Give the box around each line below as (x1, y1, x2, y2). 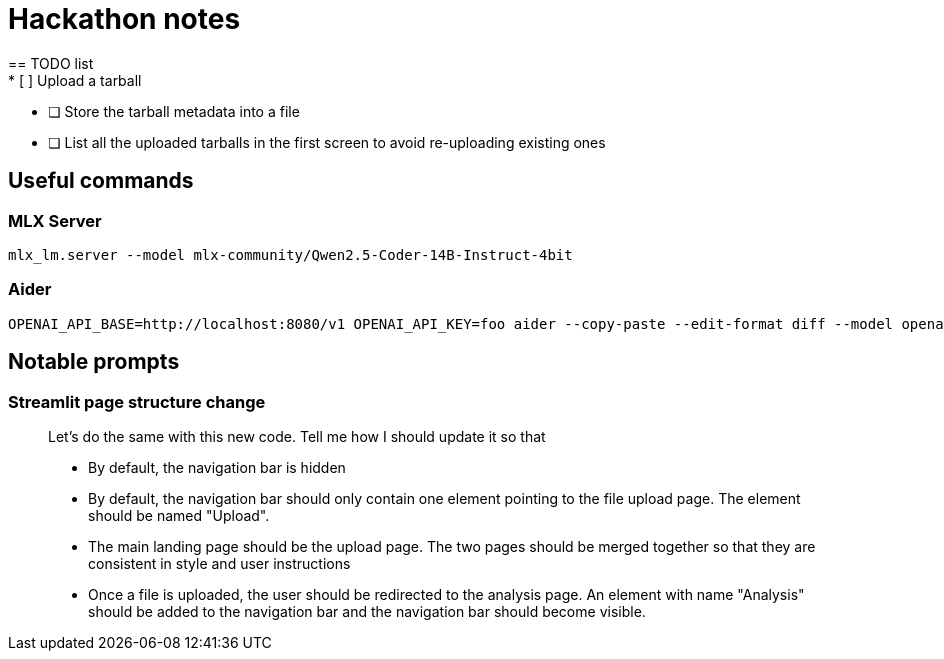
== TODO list (8, 54, 94, 72)
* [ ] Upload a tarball (8, 71, 142, 89)
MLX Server (8, 210, 102, 231)
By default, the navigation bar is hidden (88, 458, 346, 476)
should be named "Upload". (88, 506, 270, 524)
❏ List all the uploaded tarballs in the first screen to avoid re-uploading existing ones (48, 133, 606, 151)
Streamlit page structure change (8, 391, 266, 412)
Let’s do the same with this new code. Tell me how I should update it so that (48, 427, 546, 445)
